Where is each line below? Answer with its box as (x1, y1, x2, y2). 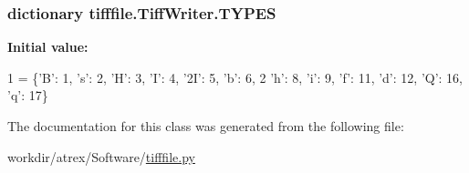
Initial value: (7, 37, 89, 56)
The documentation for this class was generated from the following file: (7, 117, 404, 135)
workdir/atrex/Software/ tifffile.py (7, 147, 195, 166)
